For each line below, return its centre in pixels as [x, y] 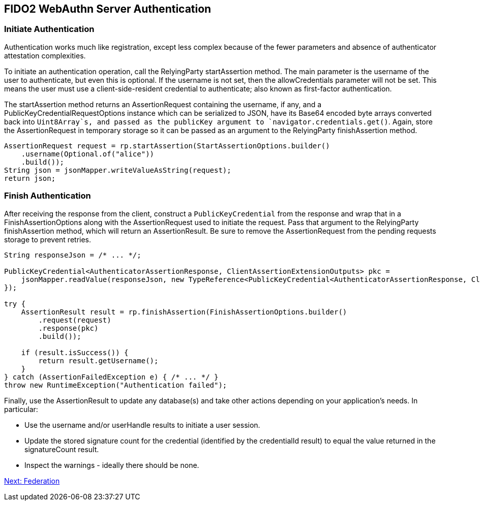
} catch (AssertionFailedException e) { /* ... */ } [111, 377]
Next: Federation [32, 481]
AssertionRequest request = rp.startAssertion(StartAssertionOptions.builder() [167, 146]
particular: [21, 409]
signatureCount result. [62, 449]
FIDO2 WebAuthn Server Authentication [108, 9]
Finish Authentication [48, 196]
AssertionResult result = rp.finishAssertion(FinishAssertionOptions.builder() [184, 312]
